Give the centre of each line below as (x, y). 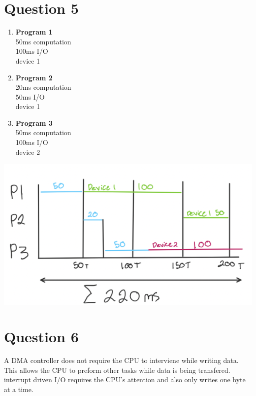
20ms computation (43, 87)
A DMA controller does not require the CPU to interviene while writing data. (121, 360)
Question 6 (41, 336)
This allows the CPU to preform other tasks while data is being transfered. (117, 370)
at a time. (19, 389)
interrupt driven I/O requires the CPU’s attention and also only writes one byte (125, 379)
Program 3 (34, 123)
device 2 (28, 152)
